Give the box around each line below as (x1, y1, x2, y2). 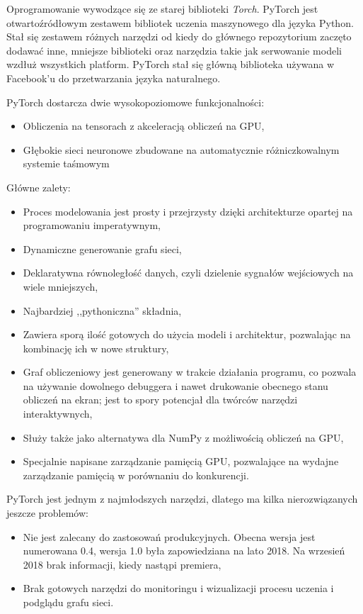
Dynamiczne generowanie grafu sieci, (23, 241, 182, 256)
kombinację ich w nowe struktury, (23, 340, 169, 355)
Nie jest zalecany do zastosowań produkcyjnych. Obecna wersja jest (23, 529, 316, 544)
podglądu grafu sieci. (23, 595, 114, 609)
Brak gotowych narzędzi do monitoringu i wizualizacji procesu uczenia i (23, 581, 334, 596)
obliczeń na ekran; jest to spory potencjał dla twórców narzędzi (23, 392, 298, 407)
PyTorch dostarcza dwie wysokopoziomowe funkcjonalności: (6, 94, 265, 109)
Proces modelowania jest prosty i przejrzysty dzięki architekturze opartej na (23, 203, 353, 218)
